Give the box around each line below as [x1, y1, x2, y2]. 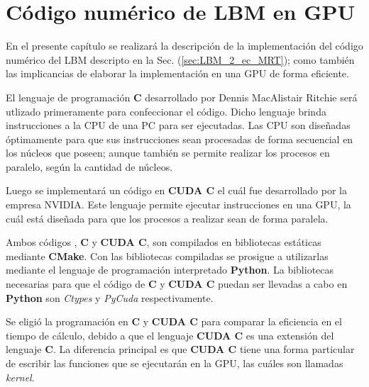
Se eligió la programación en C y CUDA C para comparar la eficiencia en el [6, 314, 342, 329]
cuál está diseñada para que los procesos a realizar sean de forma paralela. [6, 211, 329, 225]
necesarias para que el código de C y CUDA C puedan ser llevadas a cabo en [6, 276, 348, 291]
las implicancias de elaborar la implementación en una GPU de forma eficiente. [6, 66, 349, 81]
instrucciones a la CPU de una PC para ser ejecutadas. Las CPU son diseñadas [6, 118, 351, 133]
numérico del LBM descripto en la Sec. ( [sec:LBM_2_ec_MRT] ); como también [6, 52, 355, 67]
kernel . [6, 369, 35, 384]
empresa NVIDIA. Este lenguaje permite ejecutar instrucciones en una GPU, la [6, 197, 351, 212]
